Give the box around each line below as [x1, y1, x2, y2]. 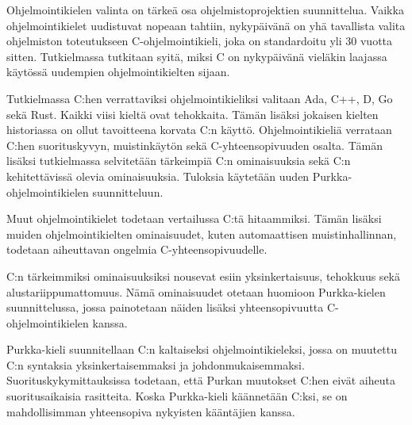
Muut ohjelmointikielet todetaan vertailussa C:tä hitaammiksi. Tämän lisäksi [6, 210, 382, 227]
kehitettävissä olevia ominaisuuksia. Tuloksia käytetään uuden [6, 167, 310, 184]
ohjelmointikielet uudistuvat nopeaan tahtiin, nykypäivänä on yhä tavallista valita [6, 17, 406, 33]
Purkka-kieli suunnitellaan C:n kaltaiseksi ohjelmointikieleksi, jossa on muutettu [6, 341, 397, 358]
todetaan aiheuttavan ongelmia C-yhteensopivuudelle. [6, 241, 268, 258]
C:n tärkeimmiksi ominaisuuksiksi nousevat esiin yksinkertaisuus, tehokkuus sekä [6, 267, 400, 284]
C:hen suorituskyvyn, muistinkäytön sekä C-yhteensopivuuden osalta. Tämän [6, 136, 383, 153]
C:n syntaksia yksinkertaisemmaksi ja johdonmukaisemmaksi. [6, 356, 305, 373]
